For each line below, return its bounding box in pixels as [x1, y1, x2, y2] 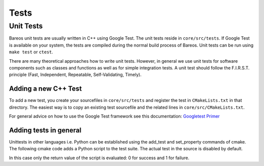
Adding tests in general [9, 126, 82, 134]
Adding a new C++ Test [9, 85, 82, 93]
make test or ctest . [9, 49, 53, 55]
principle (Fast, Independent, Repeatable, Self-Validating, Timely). [9, 71, 142, 78]
